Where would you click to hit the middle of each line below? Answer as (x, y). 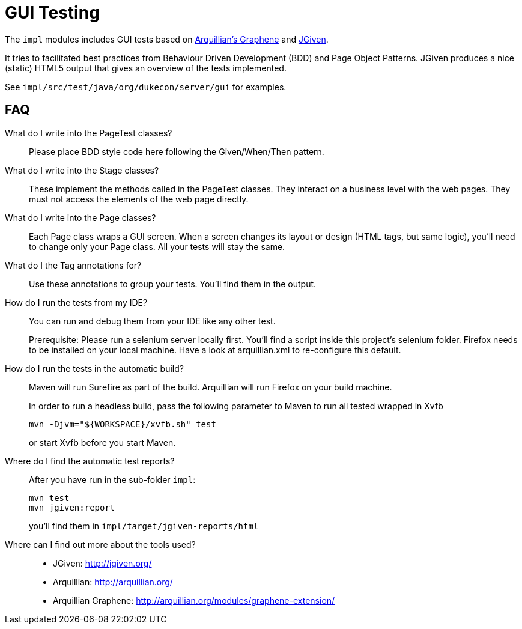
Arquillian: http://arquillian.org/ (113, 582)
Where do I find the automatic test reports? (90, 461)
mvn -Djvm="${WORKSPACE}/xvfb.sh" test (123, 424)
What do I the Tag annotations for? (73, 265)
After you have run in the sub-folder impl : (112, 479)
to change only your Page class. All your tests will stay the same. (157, 246)
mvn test (49, 498)
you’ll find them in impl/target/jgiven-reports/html (144, 526)
